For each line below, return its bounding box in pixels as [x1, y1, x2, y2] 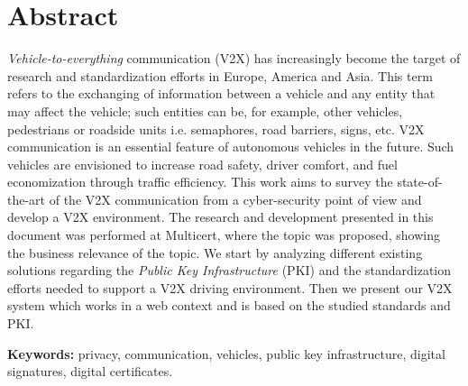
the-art [7, 189, 46, 208]
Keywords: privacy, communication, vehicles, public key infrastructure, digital [7, 344, 445, 363]
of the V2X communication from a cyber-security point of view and [49, 189, 422, 208]
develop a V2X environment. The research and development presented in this [7, 207, 434, 226]
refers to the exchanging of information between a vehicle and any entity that [7, 84, 436, 103]
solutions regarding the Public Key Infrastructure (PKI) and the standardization [7, 261, 452, 280]
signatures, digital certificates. [7, 362, 173, 381]
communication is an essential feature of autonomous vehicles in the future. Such [7, 137, 454, 156]
